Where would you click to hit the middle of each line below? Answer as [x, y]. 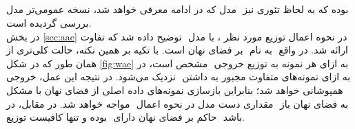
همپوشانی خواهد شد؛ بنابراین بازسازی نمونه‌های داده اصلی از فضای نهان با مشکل [175, 90]
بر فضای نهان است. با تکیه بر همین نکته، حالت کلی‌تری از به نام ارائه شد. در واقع [177, 50]
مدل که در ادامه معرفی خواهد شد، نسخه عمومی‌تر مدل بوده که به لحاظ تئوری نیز [177, 9]
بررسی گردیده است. [49, 22]
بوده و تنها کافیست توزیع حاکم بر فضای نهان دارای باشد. [125, 117]
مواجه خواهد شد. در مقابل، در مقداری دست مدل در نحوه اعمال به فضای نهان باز [177, 103]
